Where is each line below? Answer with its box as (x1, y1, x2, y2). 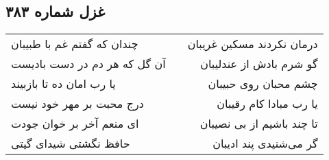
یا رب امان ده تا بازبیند (11, 76, 116, 92)
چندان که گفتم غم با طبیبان (11, 36, 138, 52)
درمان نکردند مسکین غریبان (187, 36, 318, 52)
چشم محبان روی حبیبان (208, 76, 318, 92)
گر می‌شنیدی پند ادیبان (212, 135, 318, 152)
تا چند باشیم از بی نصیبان (199, 115, 318, 132)
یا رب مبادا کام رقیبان (217, 95, 318, 112)
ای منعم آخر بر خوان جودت (11, 115, 139, 132)
